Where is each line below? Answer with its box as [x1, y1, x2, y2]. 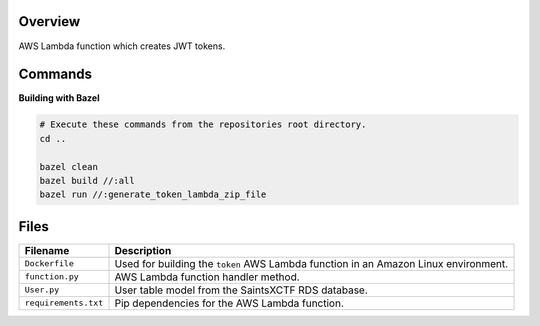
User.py [24, 285, 60, 295]
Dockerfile [24, 258, 75, 269]
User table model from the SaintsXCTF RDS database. [114, 283, 369, 297]
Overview [18, 13, 81, 30]
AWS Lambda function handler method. [114, 270, 300, 284]
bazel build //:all [39, 175, 135, 186]
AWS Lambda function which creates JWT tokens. [18, 40, 226, 52]
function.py [24, 271, 79, 282]
